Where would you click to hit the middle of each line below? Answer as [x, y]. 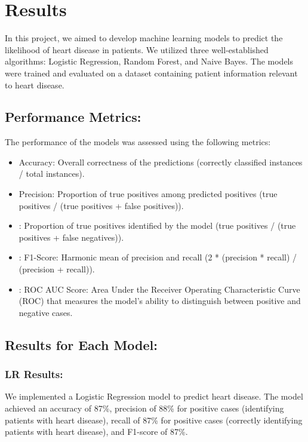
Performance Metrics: [73, 117]
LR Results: [34, 374]
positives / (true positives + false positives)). [101, 205]
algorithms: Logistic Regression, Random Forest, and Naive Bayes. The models [149, 61]
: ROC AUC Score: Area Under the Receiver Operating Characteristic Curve [159, 289]
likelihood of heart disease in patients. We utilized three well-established [137, 49]
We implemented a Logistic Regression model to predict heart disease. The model [154, 396]
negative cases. [46, 312]
